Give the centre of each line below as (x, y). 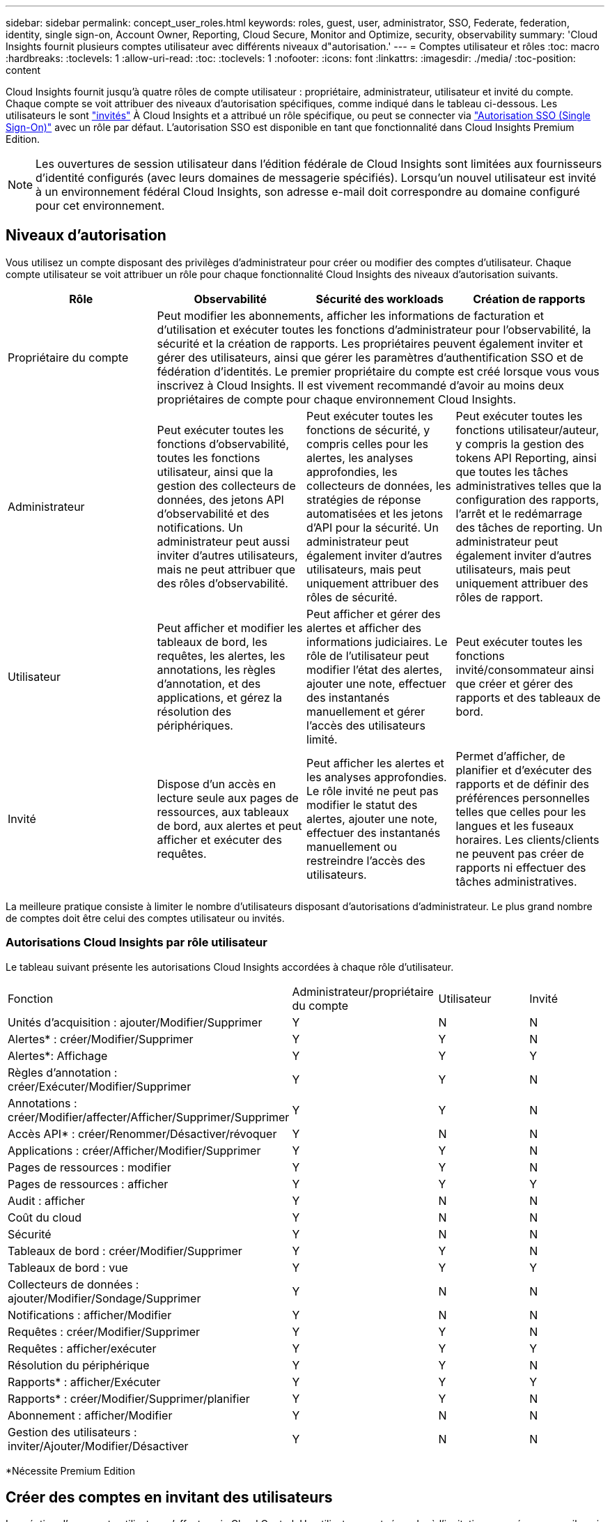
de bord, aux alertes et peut (229, 825)
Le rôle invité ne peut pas (373, 791)
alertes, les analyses (360, 458)
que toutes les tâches (512, 471)
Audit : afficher (47, 1200)
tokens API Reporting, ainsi (526, 458)
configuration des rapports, (527, 499)
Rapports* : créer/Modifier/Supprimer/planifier (129, 1398)
